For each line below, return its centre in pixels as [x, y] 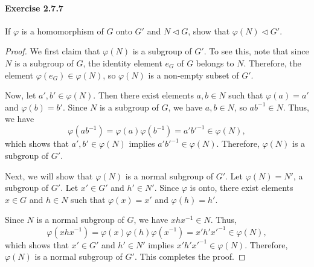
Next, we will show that [49, 175]
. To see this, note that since [256, 51]
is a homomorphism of [62, 31]
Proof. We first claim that [53, 51]
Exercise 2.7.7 [34, 8]
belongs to [215, 63]
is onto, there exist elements [242, 188]
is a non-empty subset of [194, 75]
